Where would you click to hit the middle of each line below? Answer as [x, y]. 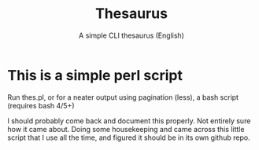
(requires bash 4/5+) [41, 105]
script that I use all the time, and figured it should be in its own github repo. [129, 137]
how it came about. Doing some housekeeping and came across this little [126, 129]
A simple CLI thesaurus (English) [131, 35]
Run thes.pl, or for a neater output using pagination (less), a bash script [123, 97]
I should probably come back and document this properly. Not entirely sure [129, 121]
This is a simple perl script [95, 75]
